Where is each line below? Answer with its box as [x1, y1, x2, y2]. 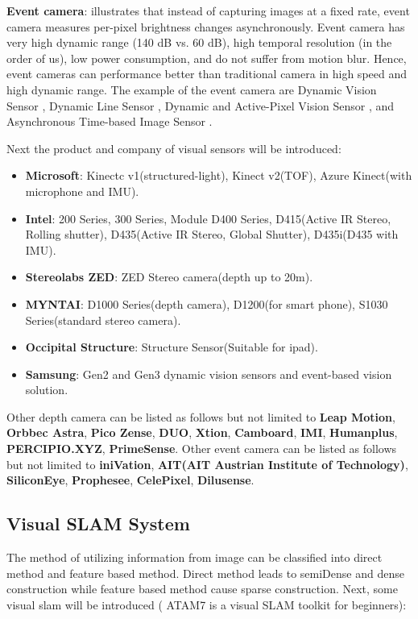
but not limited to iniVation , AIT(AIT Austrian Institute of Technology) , [6, 455, 408, 472]
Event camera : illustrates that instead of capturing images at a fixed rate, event [6, 2, 410, 19]
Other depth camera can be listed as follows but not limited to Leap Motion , [6, 408, 395, 425]
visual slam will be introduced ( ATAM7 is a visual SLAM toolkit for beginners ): [6, 596, 407, 613]
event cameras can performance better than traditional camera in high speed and [6, 65, 407, 82]
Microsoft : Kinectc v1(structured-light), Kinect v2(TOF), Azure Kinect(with [25, 167, 412, 184]
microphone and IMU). [25, 182, 139, 199]
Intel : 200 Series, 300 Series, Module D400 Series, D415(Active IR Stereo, [25, 210, 391, 226]
